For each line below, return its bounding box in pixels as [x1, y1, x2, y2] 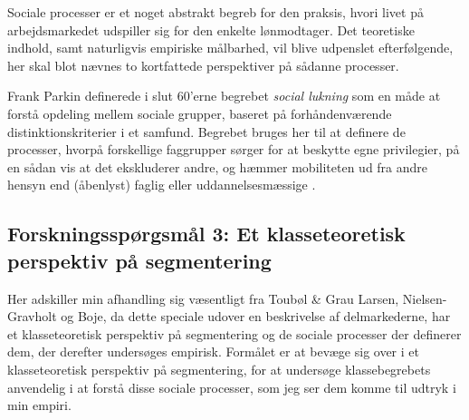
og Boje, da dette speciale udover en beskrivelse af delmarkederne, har [61, 307, 451, 326]
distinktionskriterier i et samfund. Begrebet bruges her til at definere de [7, 122, 406, 141]
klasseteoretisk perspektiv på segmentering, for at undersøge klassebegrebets [7, 359, 431, 378]
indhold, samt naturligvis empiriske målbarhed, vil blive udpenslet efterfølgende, [7, 38, 454, 57]
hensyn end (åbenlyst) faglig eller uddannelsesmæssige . [7, 175, 316, 194]
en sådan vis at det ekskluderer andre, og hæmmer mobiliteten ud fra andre [7, 157, 428, 176]
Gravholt [7, 307, 57, 326]
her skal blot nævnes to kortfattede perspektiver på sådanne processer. [7, 55, 399, 74]
